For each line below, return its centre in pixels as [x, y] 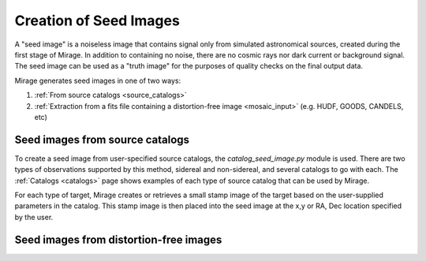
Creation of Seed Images [97, 21]
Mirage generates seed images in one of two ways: [98, 80]
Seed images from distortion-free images [118, 239]
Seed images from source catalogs [102, 139]
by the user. [34, 217]
